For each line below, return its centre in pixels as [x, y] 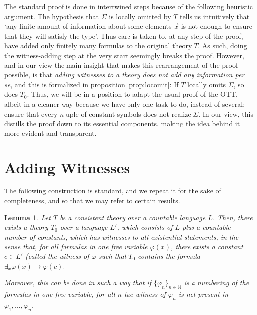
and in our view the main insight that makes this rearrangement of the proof [121, 65]
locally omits [206, 84]
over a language [84, 227]
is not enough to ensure [216, 26]
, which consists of [145, 227]
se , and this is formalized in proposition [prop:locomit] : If [92, 84]
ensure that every [31, 113]
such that [112, 256]
